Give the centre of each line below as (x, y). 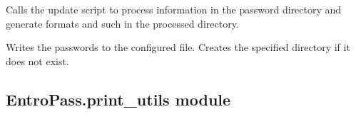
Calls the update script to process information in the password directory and (174, 9)
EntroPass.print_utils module (118, 99)
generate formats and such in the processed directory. (122, 23)
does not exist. (37, 61)
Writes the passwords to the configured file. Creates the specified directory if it (178, 47)
